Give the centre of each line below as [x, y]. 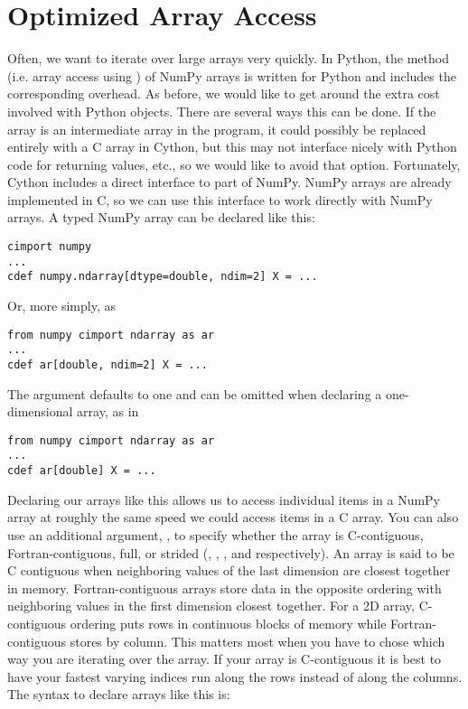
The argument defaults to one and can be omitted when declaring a [195, 393]
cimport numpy [50, 247]
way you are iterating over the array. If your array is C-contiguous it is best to [225, 659]
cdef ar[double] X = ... [82, 471]
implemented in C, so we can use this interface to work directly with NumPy [220, 199]
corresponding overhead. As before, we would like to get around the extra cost [224, 93]
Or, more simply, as [62, 306]
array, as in [108, 411]
